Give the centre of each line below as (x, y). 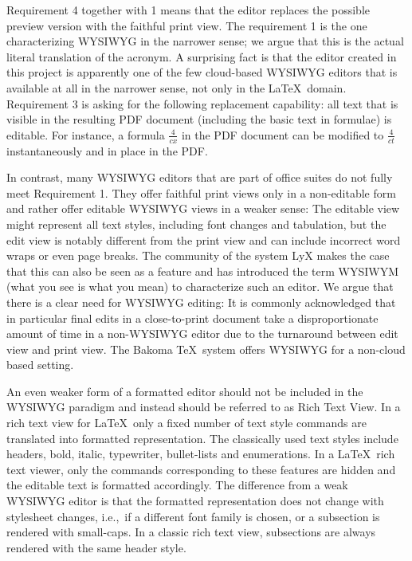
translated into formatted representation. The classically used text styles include (202, 438)
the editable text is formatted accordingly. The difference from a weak (177, 485)
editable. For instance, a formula (86, 134)
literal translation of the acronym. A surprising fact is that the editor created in (202, 56)
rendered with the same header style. (96, 547)
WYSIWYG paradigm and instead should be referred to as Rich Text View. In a (204, 407)
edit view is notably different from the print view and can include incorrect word (204, 239)
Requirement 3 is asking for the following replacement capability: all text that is (202, 103)
